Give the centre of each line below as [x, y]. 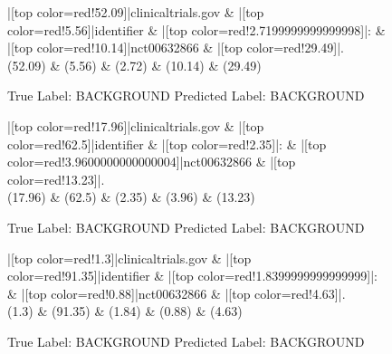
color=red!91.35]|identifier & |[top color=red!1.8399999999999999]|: [192, 276]
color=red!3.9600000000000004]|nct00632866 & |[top [152, 162]
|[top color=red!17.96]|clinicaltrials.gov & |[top [136, 125]
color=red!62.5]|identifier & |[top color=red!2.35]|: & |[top [167, 144]
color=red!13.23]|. [56, 179]
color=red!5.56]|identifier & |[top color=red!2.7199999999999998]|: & [196, 29]
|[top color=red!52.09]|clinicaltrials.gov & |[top [136, 12]
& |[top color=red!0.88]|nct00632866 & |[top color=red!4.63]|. [177, 293]
